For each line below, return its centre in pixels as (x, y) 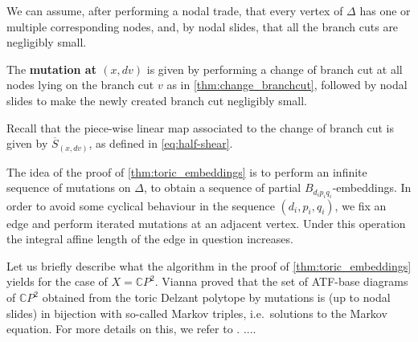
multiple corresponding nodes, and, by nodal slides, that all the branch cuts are (203, 26)
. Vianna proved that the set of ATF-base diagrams (281, 281)
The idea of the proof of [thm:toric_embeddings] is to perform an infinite (187, 171)
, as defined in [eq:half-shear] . (161, 143)
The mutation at (51, 69)
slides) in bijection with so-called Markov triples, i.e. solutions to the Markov (197, 313)
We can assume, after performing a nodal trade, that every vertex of (175, 10)
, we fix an (361, 205)
